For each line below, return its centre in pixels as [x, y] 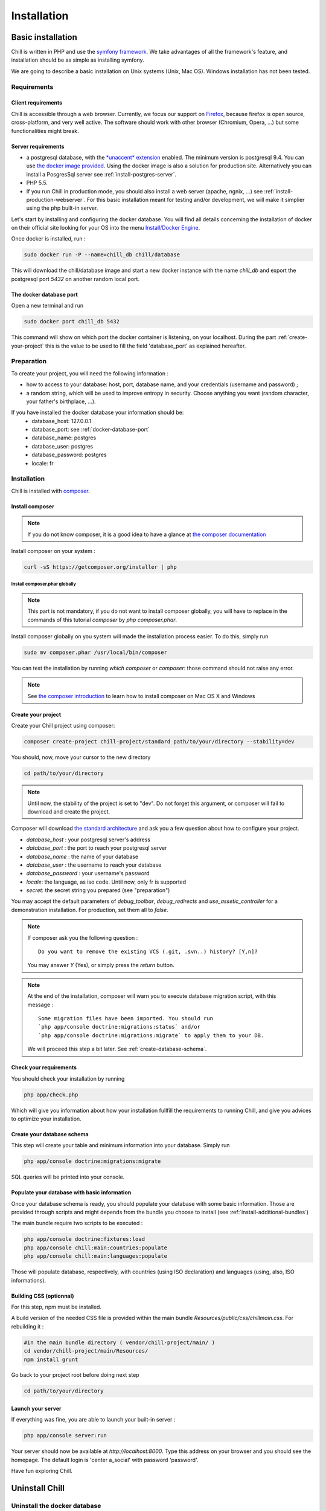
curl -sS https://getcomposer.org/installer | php [101, 567]
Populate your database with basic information [71, 1192]
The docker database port [44, 294]
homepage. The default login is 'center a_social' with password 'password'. [105, 1460]
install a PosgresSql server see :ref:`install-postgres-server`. [101, 174]
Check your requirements [44, 1067]
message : [40, 1005]
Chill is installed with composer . [50, 491]
